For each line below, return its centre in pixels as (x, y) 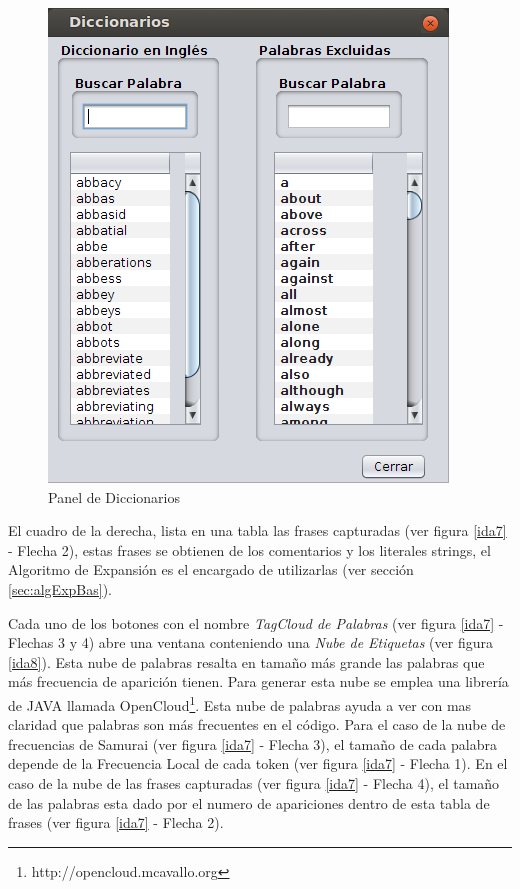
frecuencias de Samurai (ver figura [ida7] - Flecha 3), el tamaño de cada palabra (252, 743)
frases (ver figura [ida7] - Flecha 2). (116, 822)
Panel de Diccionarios (114, 496)
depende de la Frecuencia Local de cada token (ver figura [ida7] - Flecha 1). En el (258, 763)
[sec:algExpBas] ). (60, 588)
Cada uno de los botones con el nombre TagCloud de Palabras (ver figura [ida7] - (256, 622)
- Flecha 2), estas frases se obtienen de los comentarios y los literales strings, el (249, 549)
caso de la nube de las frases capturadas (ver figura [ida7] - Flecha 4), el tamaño (254, 782)
